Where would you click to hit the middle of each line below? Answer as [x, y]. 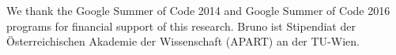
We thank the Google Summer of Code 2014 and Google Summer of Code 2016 [198, 10]
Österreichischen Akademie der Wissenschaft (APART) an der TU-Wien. [183, 41]
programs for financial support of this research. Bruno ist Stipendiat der [181, 26]
